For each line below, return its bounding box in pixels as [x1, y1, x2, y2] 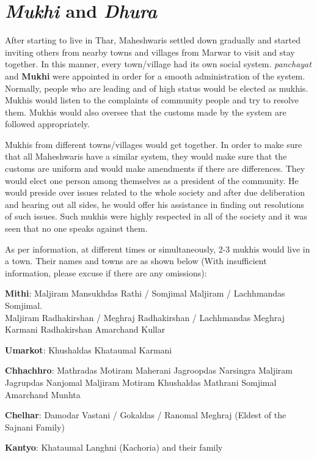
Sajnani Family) [5, 420, 65, 433]
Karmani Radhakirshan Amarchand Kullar [5, 323, 166, 336]
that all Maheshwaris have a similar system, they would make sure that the [5, 150, 287, 163]
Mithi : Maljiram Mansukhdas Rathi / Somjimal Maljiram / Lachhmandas [5, 287, 285, 300]
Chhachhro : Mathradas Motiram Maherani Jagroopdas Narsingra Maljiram [5, 364, 293, 377]
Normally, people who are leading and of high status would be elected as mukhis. [5, 81, 308, 94]
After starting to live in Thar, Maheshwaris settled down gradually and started [5, 34, 301, 46]
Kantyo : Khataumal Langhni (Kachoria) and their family [5, 441, 223, 454]
